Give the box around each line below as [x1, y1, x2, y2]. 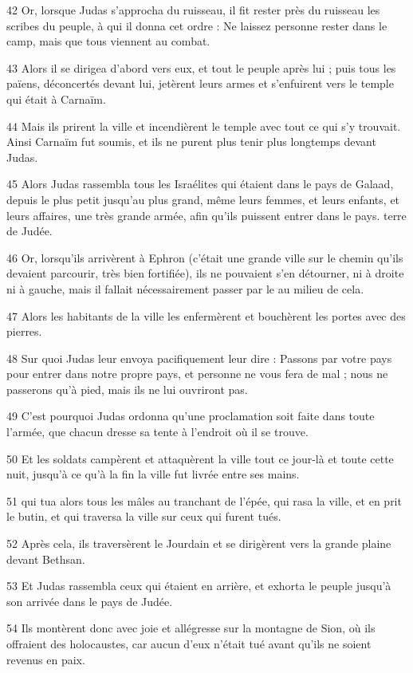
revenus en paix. [6, 651, 85, 667]
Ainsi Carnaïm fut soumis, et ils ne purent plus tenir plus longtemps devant [6, 133, 376, 150]
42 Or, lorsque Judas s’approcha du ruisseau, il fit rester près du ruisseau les [6, 2, 380, 18]
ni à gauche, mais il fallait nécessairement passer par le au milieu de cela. [6, 280, 364, 297]
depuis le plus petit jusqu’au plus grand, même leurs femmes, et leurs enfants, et [6, 191, 400, 207]
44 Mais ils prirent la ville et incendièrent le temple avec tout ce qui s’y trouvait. [6, 117, 401, 134]
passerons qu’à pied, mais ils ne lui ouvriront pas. [6, 380, 248, 397]
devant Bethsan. [6, 550, 85, 567]
